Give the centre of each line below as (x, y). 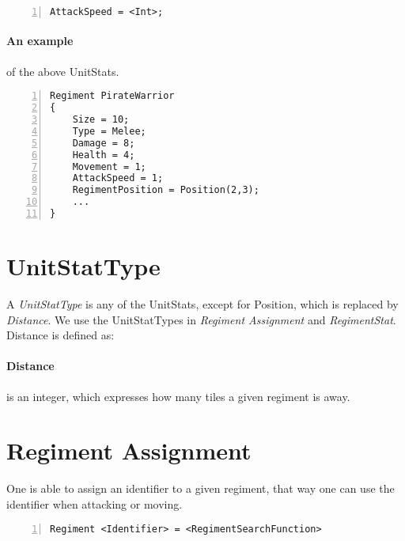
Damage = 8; (104, 143)
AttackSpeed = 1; (118, 178)
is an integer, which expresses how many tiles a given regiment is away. (178, 396)
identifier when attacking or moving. (95, 503)
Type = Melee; (109, 131)
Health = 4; (104, 155)
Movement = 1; (109, 166)
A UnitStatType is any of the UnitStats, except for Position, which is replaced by (202, 304)
